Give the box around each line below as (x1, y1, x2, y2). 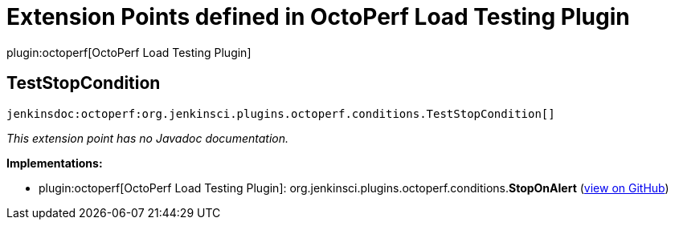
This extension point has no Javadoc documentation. (6, 131, 289, 145)
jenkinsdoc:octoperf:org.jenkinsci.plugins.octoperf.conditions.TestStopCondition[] (6, 107, 555, 120)
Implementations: (6, 155, 103, 170)
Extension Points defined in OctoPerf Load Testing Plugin (6, 3, 630, 30)
